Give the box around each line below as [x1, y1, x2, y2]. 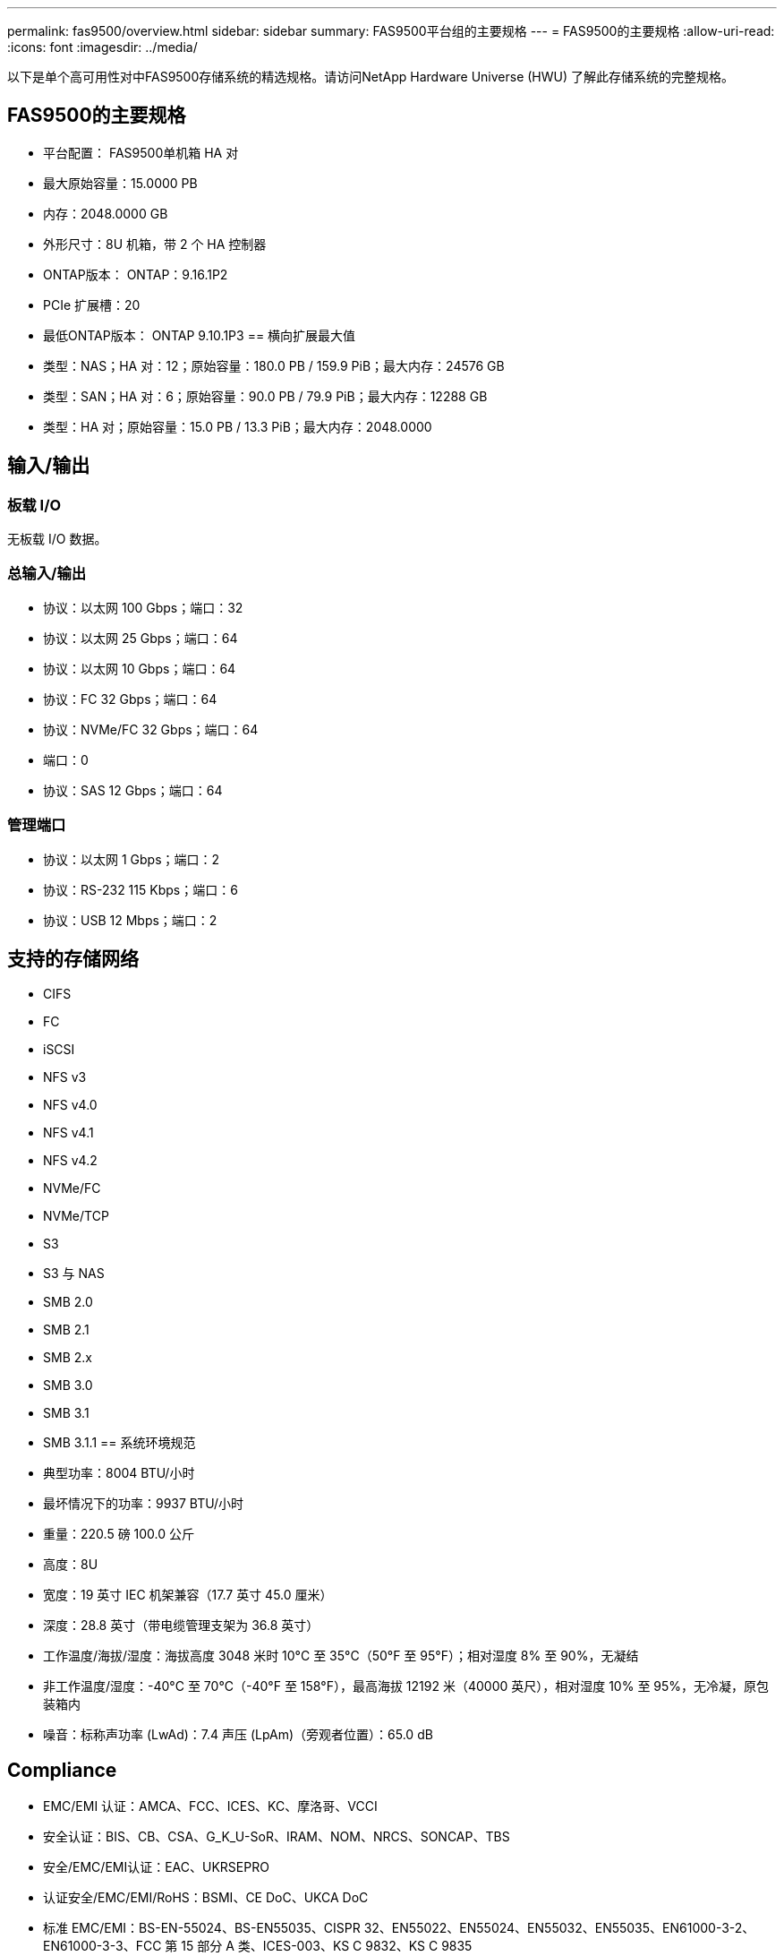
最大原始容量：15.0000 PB [43, 175, 198, 191]
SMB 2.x [43, 1350, 92, 1366]
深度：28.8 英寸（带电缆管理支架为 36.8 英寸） [43, 1617, 320, 1634]
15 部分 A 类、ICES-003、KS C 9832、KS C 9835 [181, 1938, 473, 1954]
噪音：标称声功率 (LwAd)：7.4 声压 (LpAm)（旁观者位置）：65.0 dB [43, 1727, 433, 1743]
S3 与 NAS [43, 1265, 105, 1282]
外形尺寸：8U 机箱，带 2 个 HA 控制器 [43, 236, 267, 252]
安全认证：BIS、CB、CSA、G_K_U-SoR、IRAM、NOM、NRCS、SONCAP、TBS [43, 1829, 510, 1845]
